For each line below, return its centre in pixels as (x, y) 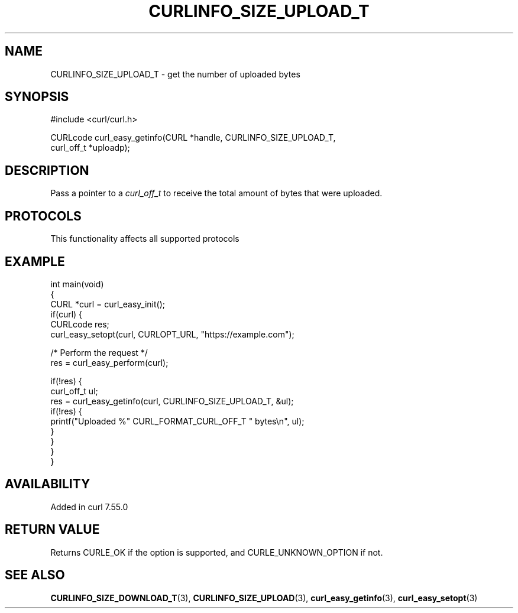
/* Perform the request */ (99, 352)
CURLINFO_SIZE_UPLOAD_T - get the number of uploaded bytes (175, 74)
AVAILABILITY (48, 484)
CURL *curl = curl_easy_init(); (108, 304)
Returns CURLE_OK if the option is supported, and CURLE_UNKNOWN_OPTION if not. (217, 552)
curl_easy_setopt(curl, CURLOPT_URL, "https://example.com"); (172, 334)
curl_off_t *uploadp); (90, 148)
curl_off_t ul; (74, 391)
